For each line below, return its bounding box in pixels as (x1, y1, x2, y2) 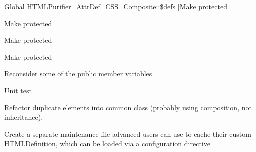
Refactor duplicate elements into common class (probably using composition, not (4, 102, 252, 112)
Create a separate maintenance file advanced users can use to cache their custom (4, 128, 251, 139)
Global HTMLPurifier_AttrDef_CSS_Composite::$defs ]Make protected (4, 1, 227, 11)
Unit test (4, 85, 32, 95)
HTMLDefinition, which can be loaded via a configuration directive (4, 138, 210, 149)
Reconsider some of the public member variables (4, 68, 152, 79)
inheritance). (4, 112, 43, 122)
